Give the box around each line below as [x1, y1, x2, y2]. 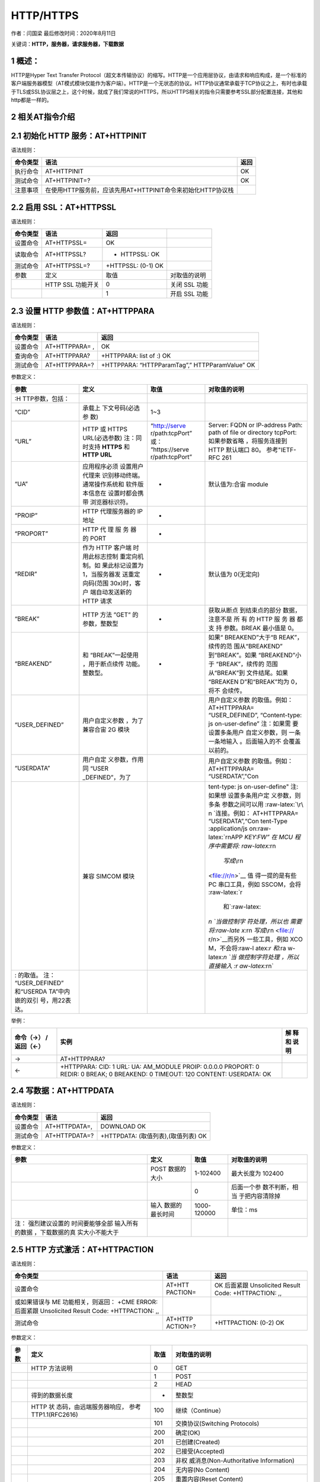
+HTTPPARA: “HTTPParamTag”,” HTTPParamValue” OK [101, 361, 255, 369]
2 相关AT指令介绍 [11, 111, 75, 122]
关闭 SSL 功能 [169, 280, 209, 289]
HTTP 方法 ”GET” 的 [82, 611, 139, 619]
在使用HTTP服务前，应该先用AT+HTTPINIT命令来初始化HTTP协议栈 [45, 186, 234, 194]
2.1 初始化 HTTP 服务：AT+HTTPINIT [11, 130, 147, 140]
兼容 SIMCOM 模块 [82, 872, 135, 880]
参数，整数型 [82, 619, 119, 628]
